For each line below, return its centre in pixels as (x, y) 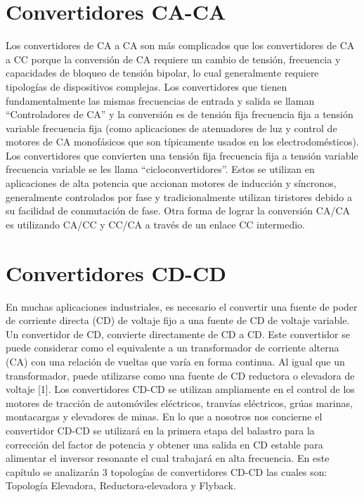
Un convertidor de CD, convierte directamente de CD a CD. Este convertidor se (178, 334)
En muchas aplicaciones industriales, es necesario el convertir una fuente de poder (182, 306)
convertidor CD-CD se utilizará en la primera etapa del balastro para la (160, 430)
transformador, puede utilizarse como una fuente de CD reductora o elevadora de (180, 375)
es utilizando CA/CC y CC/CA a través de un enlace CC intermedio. (156, 224)
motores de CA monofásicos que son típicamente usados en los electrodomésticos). (182, 142)
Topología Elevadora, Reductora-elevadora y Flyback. (121, 485)
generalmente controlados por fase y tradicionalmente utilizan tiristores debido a (179, 196)
